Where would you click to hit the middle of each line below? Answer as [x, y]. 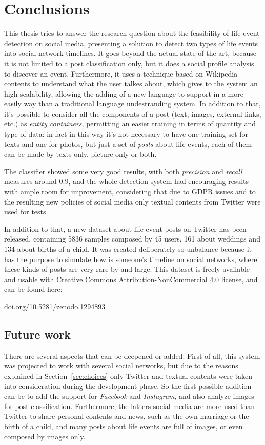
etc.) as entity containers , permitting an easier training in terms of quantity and [130, 124]
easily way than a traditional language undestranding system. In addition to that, [132, 104]
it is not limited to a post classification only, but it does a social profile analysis [129, 63]
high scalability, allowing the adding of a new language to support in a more [124, 93]
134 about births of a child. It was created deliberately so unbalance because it [128, 249]
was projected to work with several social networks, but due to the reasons [121, 366]
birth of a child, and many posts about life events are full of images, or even [124, 426]
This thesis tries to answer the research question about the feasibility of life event [132, 33]
